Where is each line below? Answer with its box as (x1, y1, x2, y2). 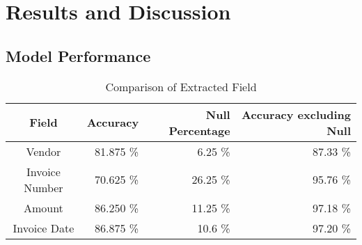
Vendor (26, 143, 61, 159)
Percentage (168, 122, 230, 139)
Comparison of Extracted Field (105, 78, 257, 95)
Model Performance (6, 45, 151, 66)
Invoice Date (13, 219, 74, 236)
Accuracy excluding (242, 106, 351, 122)
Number (24, 179, 63, 196)
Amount (23, 199, 63, 216)
